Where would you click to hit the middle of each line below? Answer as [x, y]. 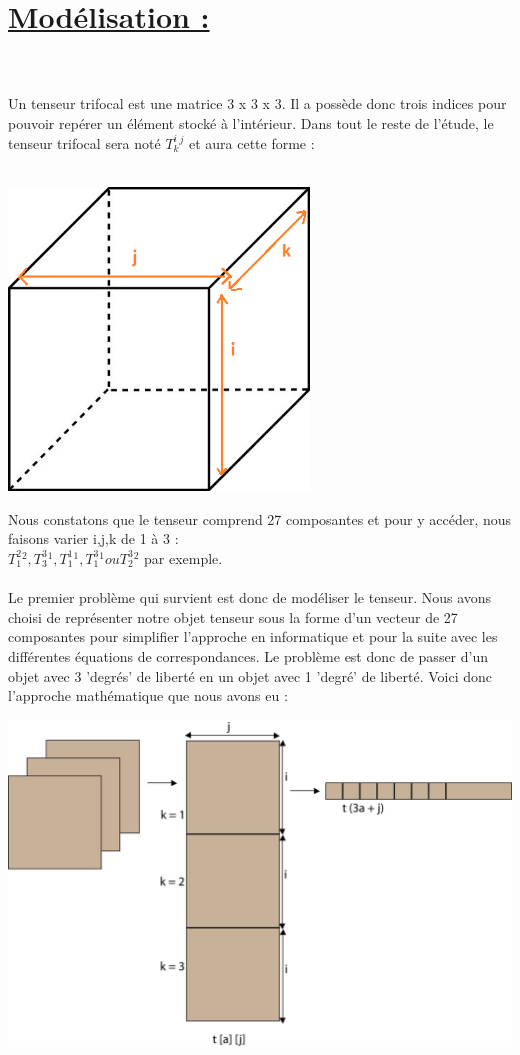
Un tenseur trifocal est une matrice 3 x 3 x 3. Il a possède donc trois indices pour [257, 103]
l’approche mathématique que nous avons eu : [148, 695]
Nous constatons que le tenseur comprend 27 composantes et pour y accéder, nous [260, 518]
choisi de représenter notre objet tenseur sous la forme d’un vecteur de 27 [233, 616]
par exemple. [183, 557]
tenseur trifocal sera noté [84, 142]
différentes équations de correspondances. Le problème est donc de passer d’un [248, 655]
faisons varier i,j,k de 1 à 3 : [93, 538]
